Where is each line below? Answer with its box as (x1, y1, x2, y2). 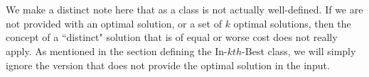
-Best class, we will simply (242, 43, 356, 58)
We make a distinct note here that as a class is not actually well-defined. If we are (6, 2, 363, 17)
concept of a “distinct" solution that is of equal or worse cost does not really (6, 30, 338, 45)
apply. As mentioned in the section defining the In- (6, 43, 228, 58)
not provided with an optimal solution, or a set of (6, 16, 222, 30)
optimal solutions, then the (233, 16, 351, 30)
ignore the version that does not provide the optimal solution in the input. (6, 57, 330, 72)
